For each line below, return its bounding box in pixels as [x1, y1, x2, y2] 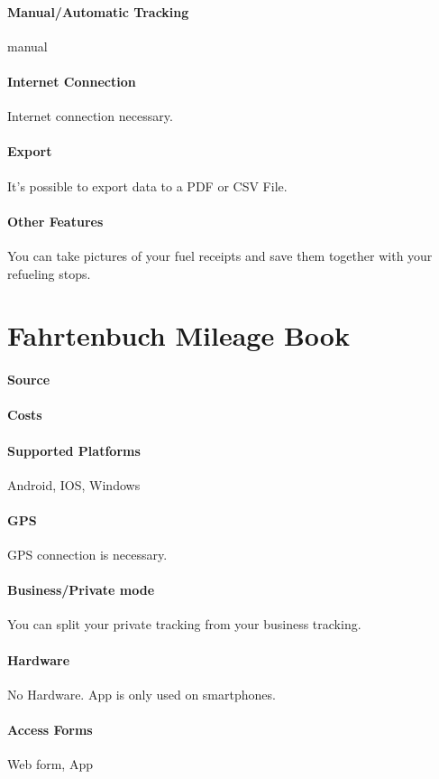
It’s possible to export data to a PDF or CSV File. [7, 176, 288, 195]
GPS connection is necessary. [7, 545, 168, 564]
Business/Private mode [7, 580, 155, 599]
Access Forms [7, 720, 93, 739]
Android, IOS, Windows [7, 475, 141, 494]
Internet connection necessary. [7, 107, 173, 125]
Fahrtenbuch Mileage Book [7, 317, 350, 354]
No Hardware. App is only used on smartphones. [7, 684, 276, 703]
